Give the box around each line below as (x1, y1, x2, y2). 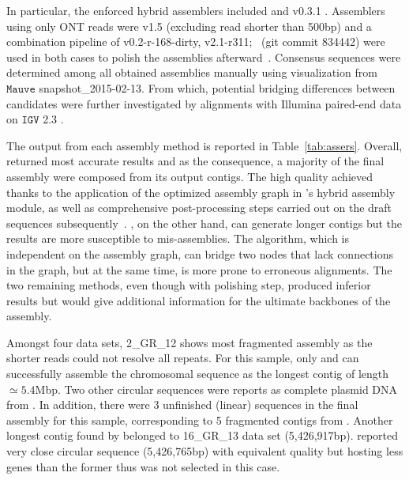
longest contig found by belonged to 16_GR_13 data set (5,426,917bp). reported (6, 427, 399, 444)
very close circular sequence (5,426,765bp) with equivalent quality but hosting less (6, 443, 403, 459)
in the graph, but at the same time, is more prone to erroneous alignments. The (6, 261, 392, 278)
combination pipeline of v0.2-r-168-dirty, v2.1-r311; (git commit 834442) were (6, 33, 385, 50)
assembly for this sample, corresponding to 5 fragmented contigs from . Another (6, 411, 393, 428)
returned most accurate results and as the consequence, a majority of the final (6, 153, 385, 169)
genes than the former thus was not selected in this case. (6, 458, 280, 474)
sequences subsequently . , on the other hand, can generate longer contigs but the (6, 214, 402, 231)
